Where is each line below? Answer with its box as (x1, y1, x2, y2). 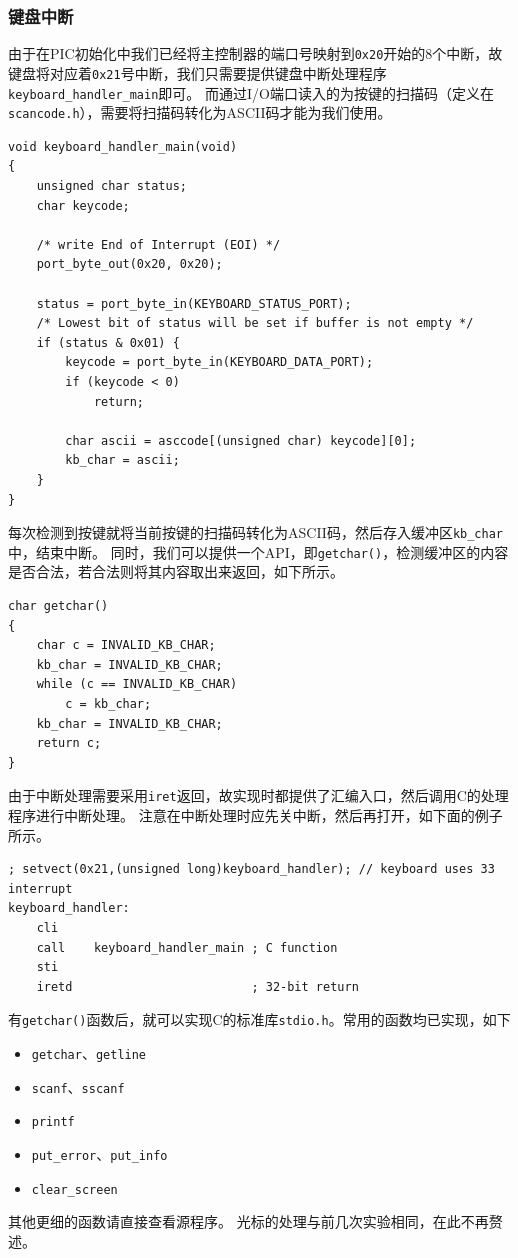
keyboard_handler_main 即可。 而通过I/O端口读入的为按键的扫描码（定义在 (8, 82, 494, 103)
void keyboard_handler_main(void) (8, 139, 238, 154)
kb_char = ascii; (65, 453, 180, 468)
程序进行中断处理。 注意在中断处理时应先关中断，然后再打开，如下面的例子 (8, 805, 503, 826)
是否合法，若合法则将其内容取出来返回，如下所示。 (8, 561, 344, 582)
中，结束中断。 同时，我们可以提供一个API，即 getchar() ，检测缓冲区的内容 (8, 541, 509, 562)
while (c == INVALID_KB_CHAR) (36, 677, 238, 692)
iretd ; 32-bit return (36, 979, 359, 994)
